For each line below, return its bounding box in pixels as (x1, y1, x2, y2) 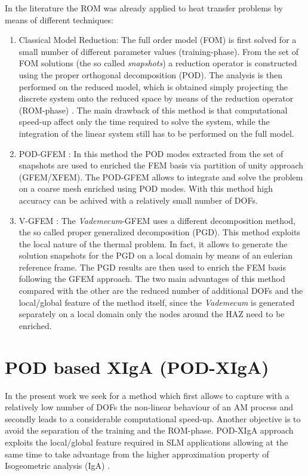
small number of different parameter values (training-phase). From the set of (19, 45, 298, 57)
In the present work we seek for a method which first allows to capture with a (5, 389, 289, 401)
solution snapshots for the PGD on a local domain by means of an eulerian (19, 249, 293, 262)
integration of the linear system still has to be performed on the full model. (19, 127, 294, 139)
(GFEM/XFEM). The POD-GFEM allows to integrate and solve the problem (19, 170, 303, 183)
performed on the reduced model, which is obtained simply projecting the (19, 80, 288, 93)
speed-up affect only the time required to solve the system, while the (19, 115, 270, 128)
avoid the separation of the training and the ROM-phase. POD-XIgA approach (5, 424, 294, 437)
